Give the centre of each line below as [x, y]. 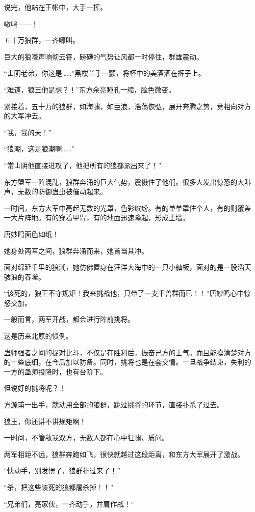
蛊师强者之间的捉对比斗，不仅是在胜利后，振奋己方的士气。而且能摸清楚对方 [127, 352]
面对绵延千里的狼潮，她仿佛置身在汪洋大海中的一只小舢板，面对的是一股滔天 [127, 267]
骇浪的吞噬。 [25, 276]
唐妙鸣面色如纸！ [31, 234]
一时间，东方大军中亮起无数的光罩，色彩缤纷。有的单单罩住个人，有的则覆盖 [127, 208]
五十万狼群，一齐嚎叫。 [42, 40]
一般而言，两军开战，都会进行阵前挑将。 [69, 319]
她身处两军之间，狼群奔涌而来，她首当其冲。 [76, 250]
